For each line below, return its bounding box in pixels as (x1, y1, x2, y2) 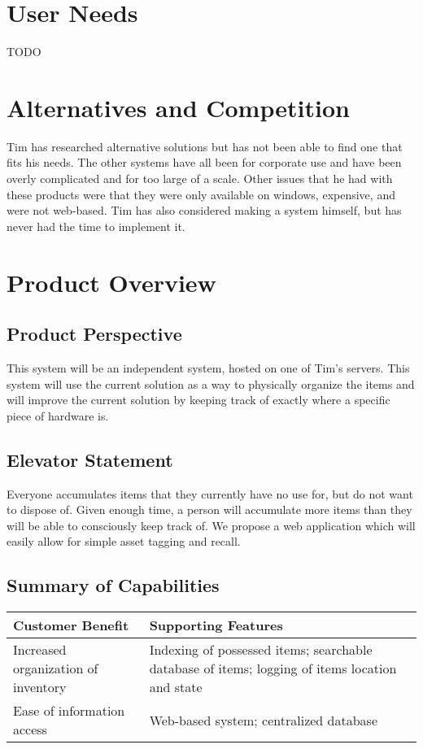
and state (149, 677, 203, 697)
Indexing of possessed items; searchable (149, 640, 373, 660)
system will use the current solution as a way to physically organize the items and (7, 375, 415, 392)
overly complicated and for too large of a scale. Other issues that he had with (7, 170, 393, 187)
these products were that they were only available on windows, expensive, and (7, 185, 395, 202)
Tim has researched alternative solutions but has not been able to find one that (7, 137, 403, 155)
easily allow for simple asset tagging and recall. (7, 533, 241, 550)
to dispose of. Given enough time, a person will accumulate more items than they (7, 501, 412, 518)
